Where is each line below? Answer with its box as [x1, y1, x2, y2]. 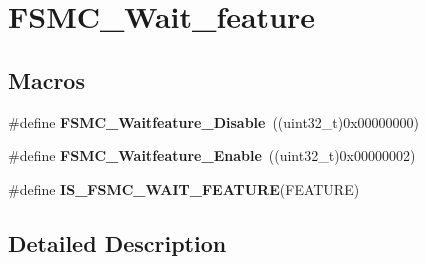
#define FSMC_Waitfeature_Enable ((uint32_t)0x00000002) [8, 145, 416, 166]
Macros [8, 64, 85, 95]
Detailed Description [8, 227, 227, 258]
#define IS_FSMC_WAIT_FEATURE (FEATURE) [8, 178, 360, 199]
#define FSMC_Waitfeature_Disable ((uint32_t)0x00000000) [8, 111, 420, 132]
